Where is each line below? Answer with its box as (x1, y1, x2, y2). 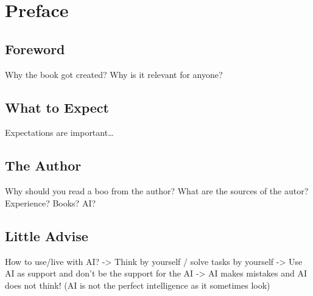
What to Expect (5, 97, 109, 116)
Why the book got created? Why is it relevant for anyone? (5, 68, 223, 80)
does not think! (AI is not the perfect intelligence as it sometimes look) (5, 278, 270, 291)
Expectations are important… (5, 126, 114, 139)
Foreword (5, 39, 65, 58)
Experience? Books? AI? (5, 196, 96, 209)
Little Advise (5, 226, 88, 245)
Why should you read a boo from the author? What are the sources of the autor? (5, 185, 309, 197)
